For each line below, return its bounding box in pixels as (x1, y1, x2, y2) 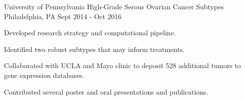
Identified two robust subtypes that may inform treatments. (4, 44, 185, 54)
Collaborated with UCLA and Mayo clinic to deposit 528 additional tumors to (4, 60, 241, 71)
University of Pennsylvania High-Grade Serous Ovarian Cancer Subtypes (4, 1, 224, 11)
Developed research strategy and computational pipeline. (4, 27, 176, 38)
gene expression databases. (4, 70, 84, 80)
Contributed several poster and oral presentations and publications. (4, 86, 208, 97)
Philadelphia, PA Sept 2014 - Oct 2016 (4, 11, 122, 21)
